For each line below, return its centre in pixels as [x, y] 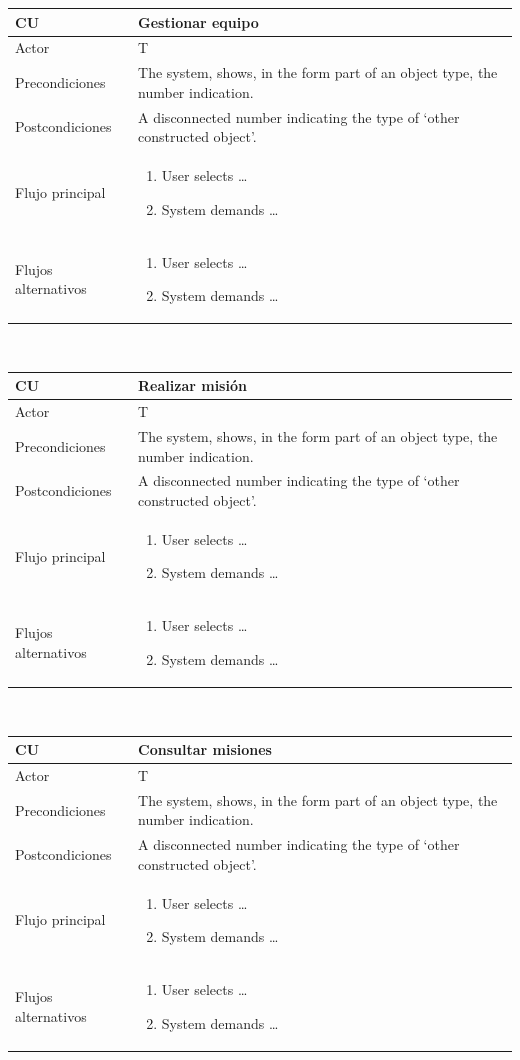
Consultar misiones [205, 749]
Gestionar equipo [198, 21]
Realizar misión [192, 385]
